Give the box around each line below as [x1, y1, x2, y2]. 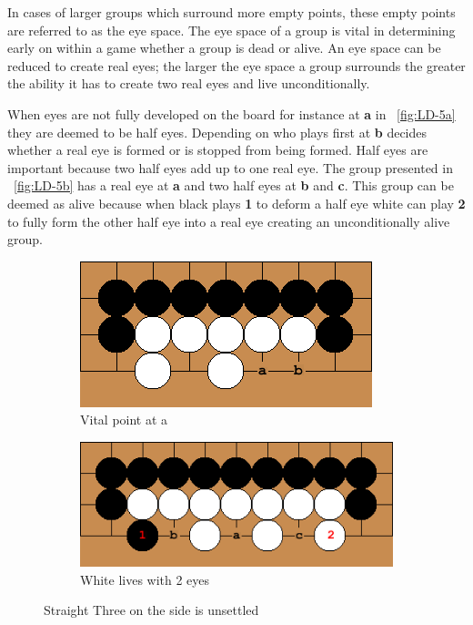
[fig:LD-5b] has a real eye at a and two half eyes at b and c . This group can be [14, 176, 454, 195]
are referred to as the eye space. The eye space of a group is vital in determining [7, 20, 456, 39]
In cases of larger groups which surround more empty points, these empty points [7, 3, 456, 21]
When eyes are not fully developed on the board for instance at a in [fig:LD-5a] [7, 104, 456, 123]
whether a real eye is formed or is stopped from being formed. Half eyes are [7, 140, 428, 159]
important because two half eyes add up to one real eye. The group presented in [7, 158, 453, 177]
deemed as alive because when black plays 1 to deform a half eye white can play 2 [7, 193, 466, 212]
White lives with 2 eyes [80, 569, 210, 589]
